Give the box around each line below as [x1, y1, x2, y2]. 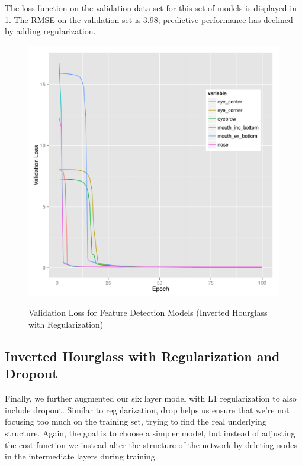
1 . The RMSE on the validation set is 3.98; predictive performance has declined [5, 13, 293, 25]
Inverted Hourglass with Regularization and [5, 347, 280, 365]
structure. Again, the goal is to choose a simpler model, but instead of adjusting [5, 426, 295, 439]
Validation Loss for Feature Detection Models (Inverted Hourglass [28, 306, 268, 319]
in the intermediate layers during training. [5, 450, 158, 462]
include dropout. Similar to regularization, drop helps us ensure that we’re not [5, 403, 290, 416]
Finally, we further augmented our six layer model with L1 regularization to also [5, 392, 297, 404]
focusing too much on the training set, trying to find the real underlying [5, 415, 266, 428]
